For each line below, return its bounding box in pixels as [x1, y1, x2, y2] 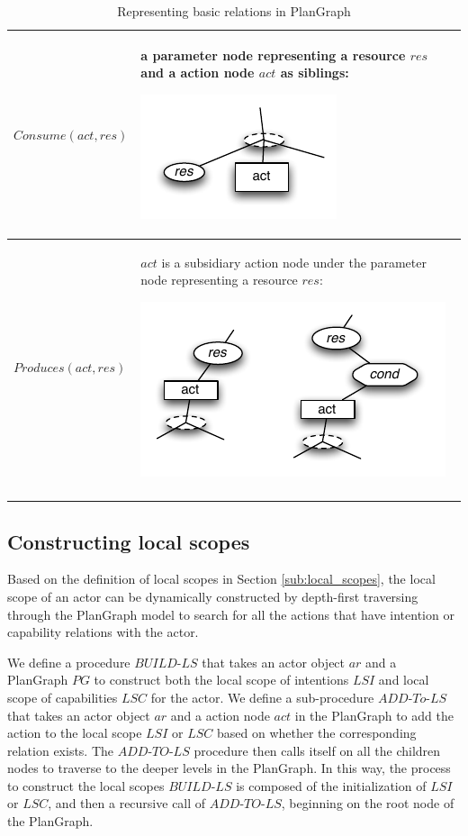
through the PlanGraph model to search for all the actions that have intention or [7, 604, 454, 623]
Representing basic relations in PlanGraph [117, 2, 351, 20]
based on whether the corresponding [217, 723, 417, 742]
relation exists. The [7, 741, 114, 759]
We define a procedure [7, 652, 130, 671]
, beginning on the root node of [281, 794, 454, 813]
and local [378, 670, 429, 689]
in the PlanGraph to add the [294, 705, 454, 724]
